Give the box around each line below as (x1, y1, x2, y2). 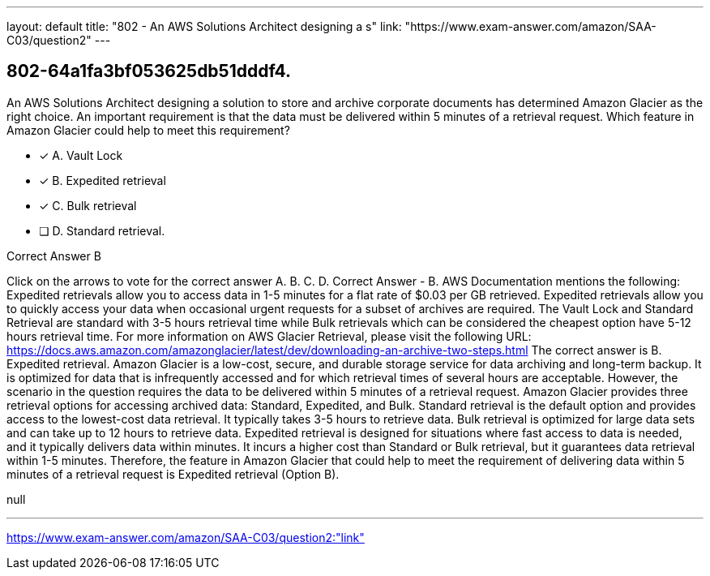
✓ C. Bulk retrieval (39, 198, 137, 213)
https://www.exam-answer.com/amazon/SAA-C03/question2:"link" (6, 530, 365, 544)
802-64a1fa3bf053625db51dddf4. (6, 61, 291, 82)
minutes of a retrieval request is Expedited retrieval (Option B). (6, 466, 340, 481)
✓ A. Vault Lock (39, 148, 123, 162)
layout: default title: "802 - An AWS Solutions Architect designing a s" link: (6, 19, 402, 33)
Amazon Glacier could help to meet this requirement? (6, 123, 290, 137)
